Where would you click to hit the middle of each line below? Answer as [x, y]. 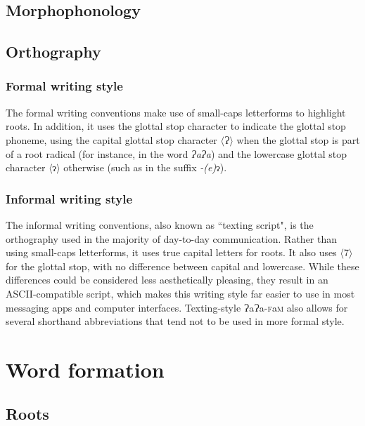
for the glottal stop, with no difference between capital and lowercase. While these [182, 266]
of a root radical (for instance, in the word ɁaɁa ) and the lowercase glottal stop [176, 153]
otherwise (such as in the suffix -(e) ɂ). [145, 167]
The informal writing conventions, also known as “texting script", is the [160, 224]
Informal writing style [69, 198]
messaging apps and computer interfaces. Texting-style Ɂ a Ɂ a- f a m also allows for [177, 307]
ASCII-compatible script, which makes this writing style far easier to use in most [180, 293]
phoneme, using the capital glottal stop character [111, 139]
